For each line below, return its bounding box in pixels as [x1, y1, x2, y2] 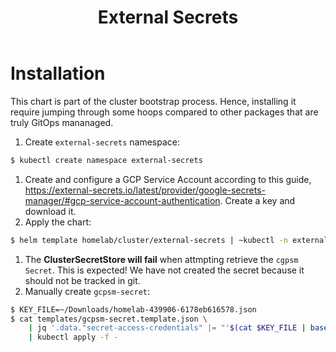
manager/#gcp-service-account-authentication [24, 194, 221, 206]
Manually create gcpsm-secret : [24, 285, 151, 297]
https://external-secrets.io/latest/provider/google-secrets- [24, 184, 267, 196]
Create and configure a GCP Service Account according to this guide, [24, 173, 312, 185]
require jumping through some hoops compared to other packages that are [10, 106, 319, 118]
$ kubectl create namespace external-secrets [10, 155, 203, 165]
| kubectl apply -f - [28, 332, 118, 343]
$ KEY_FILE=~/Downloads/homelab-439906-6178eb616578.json [10, 304, 257, 315]
